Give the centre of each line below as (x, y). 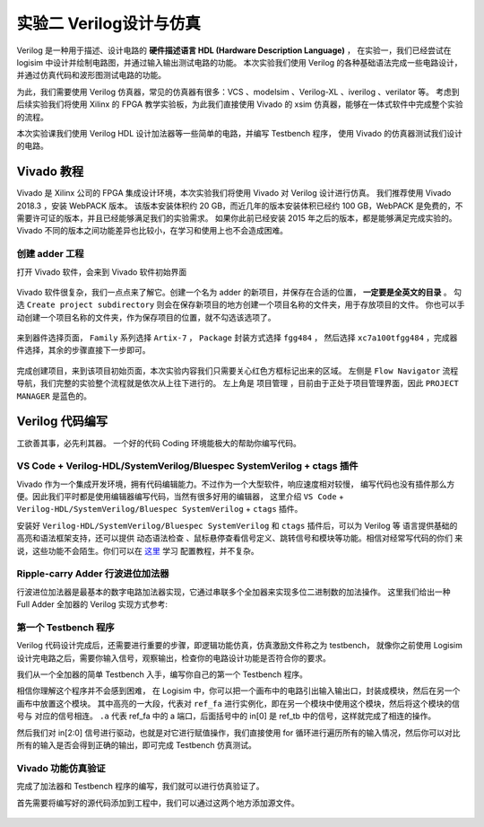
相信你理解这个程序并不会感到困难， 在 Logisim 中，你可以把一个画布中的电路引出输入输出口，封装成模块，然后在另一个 (238, 691)
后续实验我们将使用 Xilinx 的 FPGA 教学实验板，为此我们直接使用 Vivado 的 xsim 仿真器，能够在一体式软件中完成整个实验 (240, 104)
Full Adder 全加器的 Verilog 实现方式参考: (92, 604)
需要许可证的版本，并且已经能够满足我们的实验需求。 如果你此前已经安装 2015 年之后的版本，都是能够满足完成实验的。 (237, 218)
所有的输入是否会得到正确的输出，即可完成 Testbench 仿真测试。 (137, 745)
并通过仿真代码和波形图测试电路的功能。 (91, 75)
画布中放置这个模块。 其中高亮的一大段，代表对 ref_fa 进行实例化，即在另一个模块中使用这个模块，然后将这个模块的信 (238, 703)
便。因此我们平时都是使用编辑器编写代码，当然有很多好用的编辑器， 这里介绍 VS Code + (181, 497)
